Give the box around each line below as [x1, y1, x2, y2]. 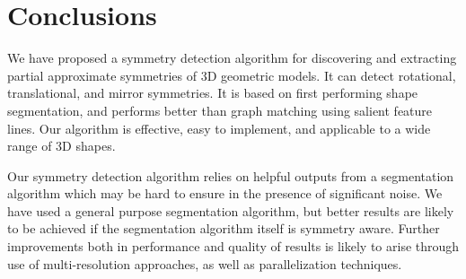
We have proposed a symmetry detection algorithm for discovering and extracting [7, 48, 457, 67]
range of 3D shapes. [7, 136, 116, 155]
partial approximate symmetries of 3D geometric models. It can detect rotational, [7, 65, 456, 84]
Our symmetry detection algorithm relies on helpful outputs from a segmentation [7, 166, 454, 185]
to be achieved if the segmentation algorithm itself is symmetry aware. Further [7, 219, 440, 238]
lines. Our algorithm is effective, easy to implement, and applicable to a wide [7, 118, 431, 137]
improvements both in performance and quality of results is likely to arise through [7, 237, 460, 256]
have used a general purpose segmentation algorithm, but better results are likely [7, 201, 454, 220]
